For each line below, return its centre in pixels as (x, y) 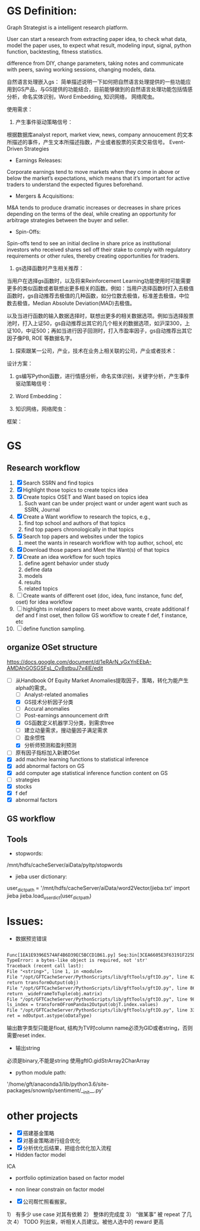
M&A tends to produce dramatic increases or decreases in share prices (94, 207)
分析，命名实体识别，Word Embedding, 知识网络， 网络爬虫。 (82, 96)
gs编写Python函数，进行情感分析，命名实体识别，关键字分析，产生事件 (102, 376)
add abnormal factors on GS (50, 766)
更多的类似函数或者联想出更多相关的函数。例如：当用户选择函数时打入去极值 (100, 288)
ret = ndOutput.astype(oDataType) (50, 1016)
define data (38, 569)
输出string (28, 1048)
